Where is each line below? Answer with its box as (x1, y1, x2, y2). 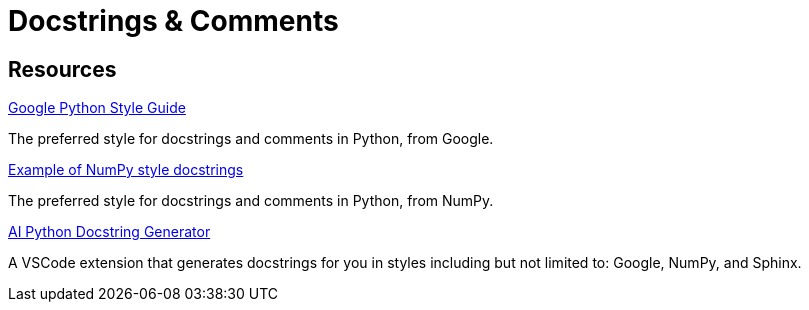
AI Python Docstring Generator (8, 223, 211, 241)
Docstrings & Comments (8, 4, 339, 38)
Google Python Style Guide (8, 99, 186, 117)
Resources (8, 56, 117, 82)
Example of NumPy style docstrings (8, 161, 244, 179)
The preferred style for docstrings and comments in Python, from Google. (8, 130, 494, 148)
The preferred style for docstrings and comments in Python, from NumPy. (8, 192, 494, 210)
